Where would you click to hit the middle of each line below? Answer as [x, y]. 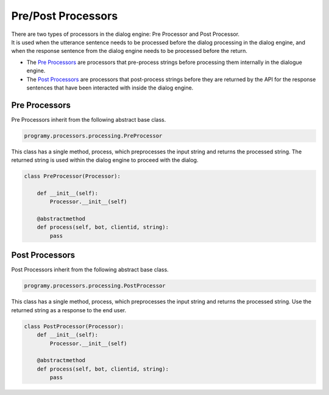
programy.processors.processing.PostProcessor [95, 286]
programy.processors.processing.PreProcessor [93, 136]
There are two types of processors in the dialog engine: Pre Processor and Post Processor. [126, 34]
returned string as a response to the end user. [69, 310]
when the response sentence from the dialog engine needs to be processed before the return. [129, 51]
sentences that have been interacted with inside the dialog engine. [110, 88]
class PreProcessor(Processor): [73, 176]
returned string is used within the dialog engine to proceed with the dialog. [105, 160]
